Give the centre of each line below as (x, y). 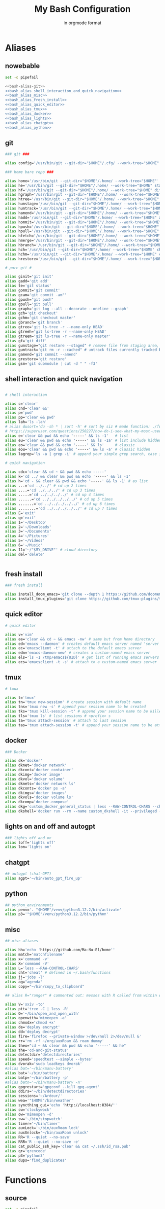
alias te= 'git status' (28, 286)
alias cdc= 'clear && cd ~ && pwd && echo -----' (56, 472)
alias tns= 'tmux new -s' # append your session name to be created (76, 707)
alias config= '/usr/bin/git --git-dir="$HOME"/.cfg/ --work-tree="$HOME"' (83, 163)
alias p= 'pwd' (20, 413)
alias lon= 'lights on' (28, 847)
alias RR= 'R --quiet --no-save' (38, 1138)
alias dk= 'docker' (24, 761)
